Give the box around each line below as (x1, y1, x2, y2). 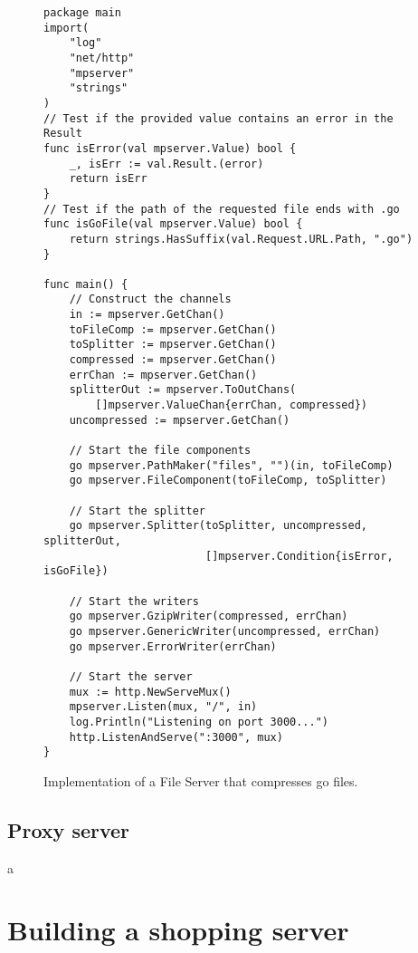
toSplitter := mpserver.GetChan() (69, 338, 277, 351)
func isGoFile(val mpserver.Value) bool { (43, 217, 303, 231)
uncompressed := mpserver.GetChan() (69, 413, 290, 427)
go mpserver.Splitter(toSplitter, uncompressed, (69, 519, 367, 533)
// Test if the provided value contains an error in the (43, 111, 394, 125)
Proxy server (7, 815, 130, 843)
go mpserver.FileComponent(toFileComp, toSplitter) (69, 474, 387, 487)
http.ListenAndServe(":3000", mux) (69, 730, 283, 744)
